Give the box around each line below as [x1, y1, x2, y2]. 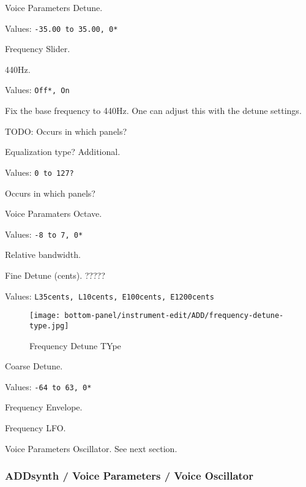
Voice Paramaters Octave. [5, 207, 102, 220]
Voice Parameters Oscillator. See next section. [5, 442, 177, 455]
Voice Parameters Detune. [5, 1, 103, 13]
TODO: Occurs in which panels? [5, 124, 127, 137]
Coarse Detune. [5, 360, 63, 372]
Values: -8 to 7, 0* [5, 227, 83, 240]
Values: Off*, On [5, 83, 70, 96]
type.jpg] [29, 321, 69, 330]
